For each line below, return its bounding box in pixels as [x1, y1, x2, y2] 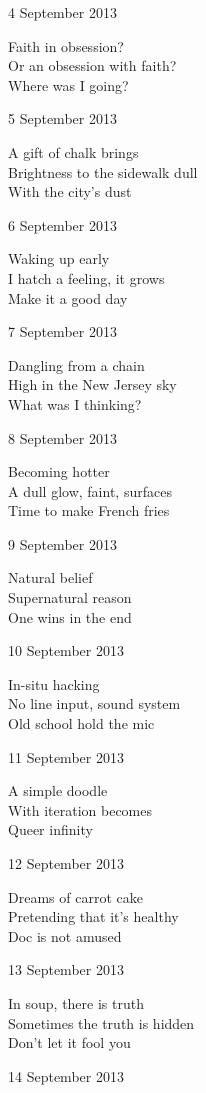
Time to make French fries [8, 500, 170, 521]
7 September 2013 [8, 321, 117, 342]
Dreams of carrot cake [8, 886, 143, 907]
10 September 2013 [8, 640, 124, 661]
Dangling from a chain [8, 354, 145, 375]
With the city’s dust [8, 181, 132, 202]
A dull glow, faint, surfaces [8, 480, 172, 501]
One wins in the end [8, 606, 132, 627]
